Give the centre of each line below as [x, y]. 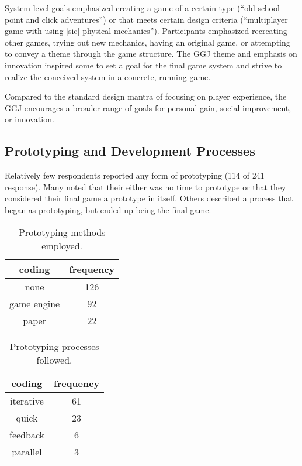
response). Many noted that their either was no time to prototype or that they [145, 186]
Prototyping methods [62, 232]
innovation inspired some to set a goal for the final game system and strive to [143, 65]
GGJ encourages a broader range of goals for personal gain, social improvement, [148, 107]
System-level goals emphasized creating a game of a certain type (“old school [142, 8]
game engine [35, 303]
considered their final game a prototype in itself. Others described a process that [149, 198]
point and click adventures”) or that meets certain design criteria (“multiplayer [146, 19]
